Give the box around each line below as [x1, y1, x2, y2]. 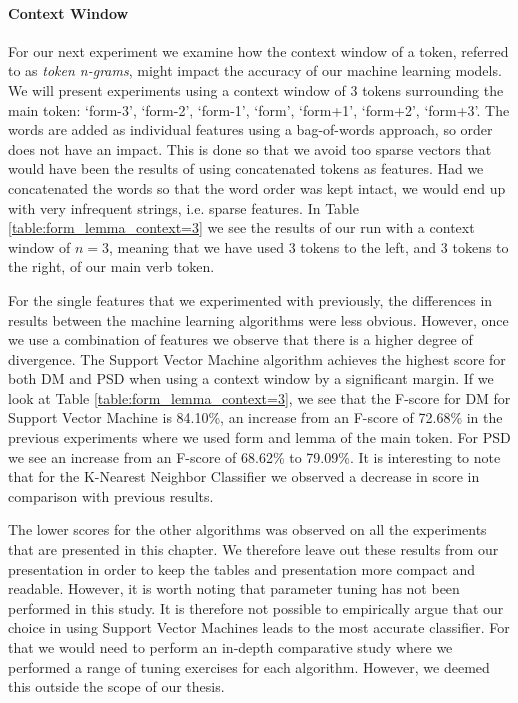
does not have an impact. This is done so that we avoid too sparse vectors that [8, 138, 492, 159]
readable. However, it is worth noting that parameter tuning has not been [8, 578, 460, 599]
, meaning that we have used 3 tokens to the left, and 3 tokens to [108, 236, 509, 257]
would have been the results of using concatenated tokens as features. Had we [8, 158, 484, 179]
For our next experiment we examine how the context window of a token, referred [8, 40, 509, 61]
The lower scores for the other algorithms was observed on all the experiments [8, 519, 487, 540]
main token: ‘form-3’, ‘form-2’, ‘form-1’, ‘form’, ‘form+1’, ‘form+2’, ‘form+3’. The [8, 99, 510, 120]
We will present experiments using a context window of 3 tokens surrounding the [8, 79, 504, 100]
